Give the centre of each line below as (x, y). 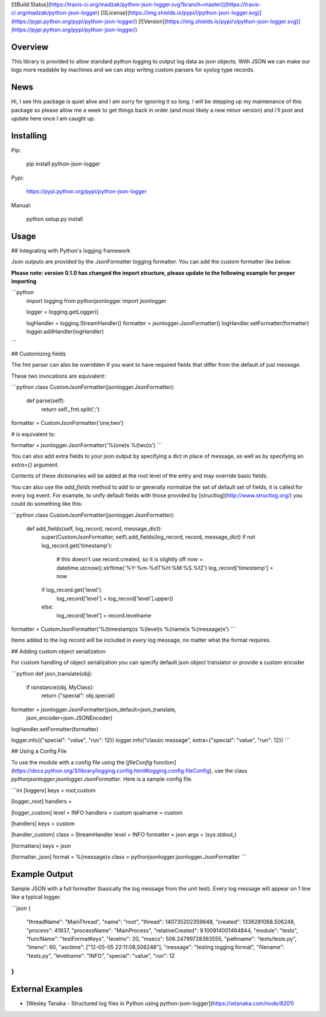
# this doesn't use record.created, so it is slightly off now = (130, 560)
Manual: (21, 205)
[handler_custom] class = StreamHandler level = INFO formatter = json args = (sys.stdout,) (124, 835)
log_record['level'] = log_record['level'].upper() (115, 598)
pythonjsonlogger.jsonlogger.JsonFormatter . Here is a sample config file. (102, 779)
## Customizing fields (39, 354)
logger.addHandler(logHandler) (65, 332)
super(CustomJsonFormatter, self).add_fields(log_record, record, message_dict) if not (149, 537)
